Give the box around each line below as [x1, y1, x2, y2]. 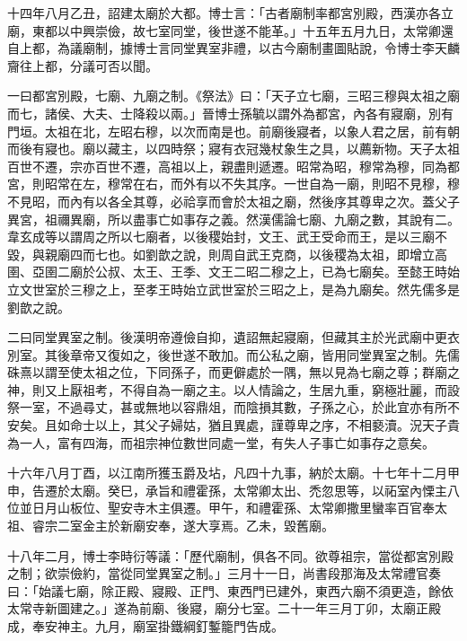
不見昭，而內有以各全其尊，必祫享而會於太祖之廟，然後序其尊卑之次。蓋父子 [7, 191, 460, 210]
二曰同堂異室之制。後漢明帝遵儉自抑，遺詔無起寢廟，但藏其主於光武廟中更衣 [7, 328, 460, 347]
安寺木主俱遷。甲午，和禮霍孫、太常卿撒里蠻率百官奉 [119, 498, 435, 517]
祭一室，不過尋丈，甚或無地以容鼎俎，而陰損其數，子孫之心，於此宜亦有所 [7, 398, 447, 417]
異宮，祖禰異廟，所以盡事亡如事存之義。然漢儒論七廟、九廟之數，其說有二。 [7, 209, 460, 228]
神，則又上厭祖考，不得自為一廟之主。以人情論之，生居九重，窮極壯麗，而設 [7, 380, 460, 399]
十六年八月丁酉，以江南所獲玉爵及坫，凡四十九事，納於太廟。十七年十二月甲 [7, 463, 460, 482]
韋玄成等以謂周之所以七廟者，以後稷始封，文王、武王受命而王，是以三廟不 [7, 227, 447, 246]
